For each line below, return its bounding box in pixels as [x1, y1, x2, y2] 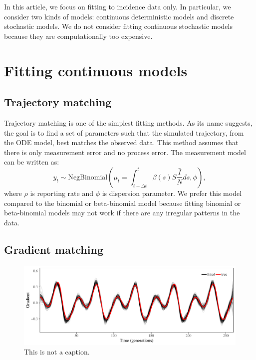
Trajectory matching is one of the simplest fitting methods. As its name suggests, [4, 117, 253, 128]
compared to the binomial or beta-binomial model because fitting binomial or [4, 197, 241, 208]
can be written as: [4, 157, 59, 167]
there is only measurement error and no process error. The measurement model [4, 147, 246, 157]
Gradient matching [4, 241, 103, 257]
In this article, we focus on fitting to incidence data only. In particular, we [4, 1, 231, 11]
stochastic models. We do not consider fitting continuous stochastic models [4, 21, 233, 31]
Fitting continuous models [4, 60, 188, 80]
